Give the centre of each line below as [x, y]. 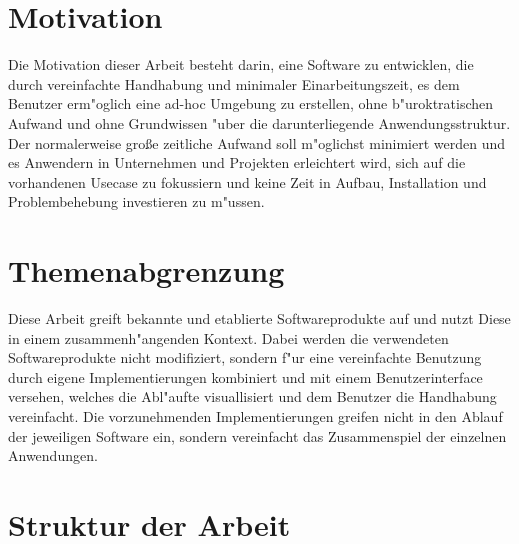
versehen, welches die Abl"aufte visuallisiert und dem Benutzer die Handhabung [252, 396]
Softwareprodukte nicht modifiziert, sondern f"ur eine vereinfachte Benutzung [245, 357]
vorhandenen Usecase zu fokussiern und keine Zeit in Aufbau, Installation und [247, 181]
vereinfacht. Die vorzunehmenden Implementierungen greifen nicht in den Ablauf [255, 415]
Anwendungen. [53, 455]
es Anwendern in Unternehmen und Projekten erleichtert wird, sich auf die [237, 162]
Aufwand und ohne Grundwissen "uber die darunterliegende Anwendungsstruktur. [259, 122]
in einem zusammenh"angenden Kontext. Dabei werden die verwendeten [228, 337]
